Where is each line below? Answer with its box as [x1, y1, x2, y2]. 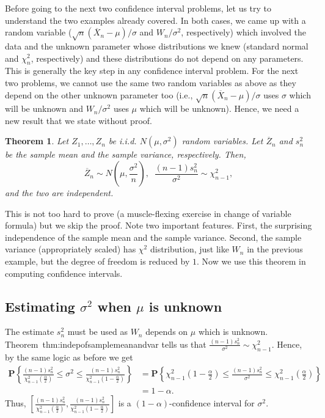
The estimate [5, 325, 54, 338]
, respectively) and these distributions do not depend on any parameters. [31, 51, 304, 64]
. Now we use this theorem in [197, 255, 306, 268]
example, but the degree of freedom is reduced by [5, 255, 190, 268]
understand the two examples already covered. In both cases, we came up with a [5, 13, 306, 26]
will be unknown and [5, 102, 83, 115]
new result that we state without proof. [5, 114, 152, 127]
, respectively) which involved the [181, 26, 307, 38]
